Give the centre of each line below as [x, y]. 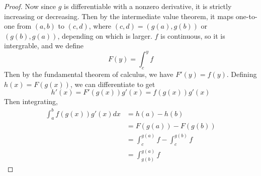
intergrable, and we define [44, 46]
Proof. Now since [30, 6]
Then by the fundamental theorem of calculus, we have [89, 74]
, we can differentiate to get [113, 84]
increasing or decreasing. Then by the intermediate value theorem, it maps [119, 16]
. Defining [242, 74]
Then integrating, [31, 101]
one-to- [246, 16]
